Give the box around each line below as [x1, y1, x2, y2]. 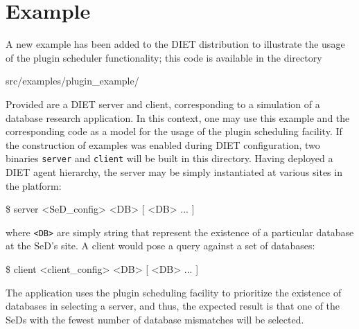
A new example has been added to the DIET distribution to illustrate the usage [6, 37, 345, 51]
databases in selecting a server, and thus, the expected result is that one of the [6, 299, 340, 313]
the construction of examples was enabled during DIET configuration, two [6, 137, 320, 152]
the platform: [6, 178, 62, 193]
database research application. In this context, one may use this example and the [6, 110, 350, 125]
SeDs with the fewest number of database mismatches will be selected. [6, 312, 304, 326]
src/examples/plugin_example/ [6, 73, 139, 88]
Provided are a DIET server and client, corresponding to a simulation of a [6, 96, 320, 111]
